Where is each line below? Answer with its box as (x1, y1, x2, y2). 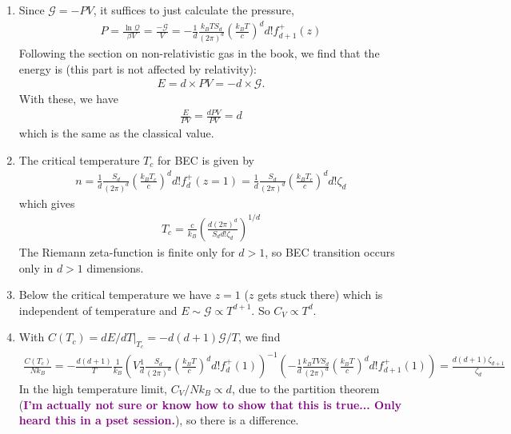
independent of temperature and (18, 301, 178, 318)
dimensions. (86, 259, 144, 276)
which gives (18, 194, 75, 211)
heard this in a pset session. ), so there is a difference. (18, 412, 299, 428)
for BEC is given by (157, 151, 255, 168)
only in (18, 259, 54, 276)
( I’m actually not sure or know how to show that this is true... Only (18, 396, 402, 412)
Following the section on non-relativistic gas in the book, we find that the (18, 45, 380, 61)
